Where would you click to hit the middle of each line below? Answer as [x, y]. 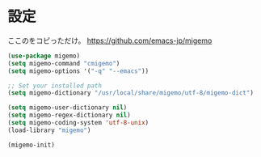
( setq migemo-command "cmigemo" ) [64, 63]
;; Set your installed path [55, 86]
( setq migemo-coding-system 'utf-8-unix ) [78, 123]
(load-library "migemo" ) [49, 130]
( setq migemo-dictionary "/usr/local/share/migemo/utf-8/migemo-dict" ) [130, 93]
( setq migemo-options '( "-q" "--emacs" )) [78, 71]
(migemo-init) [32, 145]
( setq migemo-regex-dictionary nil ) [69, 115]
